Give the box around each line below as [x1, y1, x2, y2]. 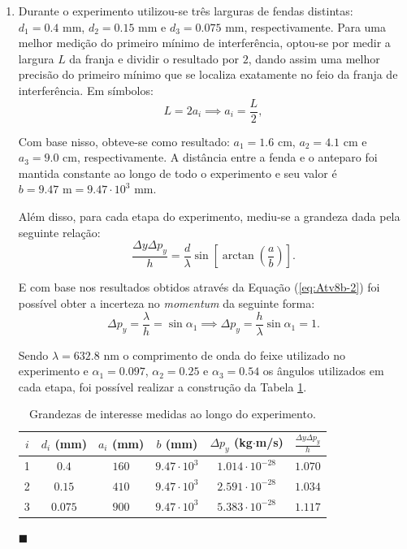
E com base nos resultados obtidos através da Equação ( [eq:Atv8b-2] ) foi [18, 279, 380, 296]
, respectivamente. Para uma [244, 18, 387, 35]
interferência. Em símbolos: [18, 81, 154, 98]
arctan [222, 250, 254, 262]
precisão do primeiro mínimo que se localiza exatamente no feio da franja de [18, 66, 398, 83]
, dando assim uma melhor [248, 50, 380, 67]
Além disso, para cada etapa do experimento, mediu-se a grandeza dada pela [18, 208, 401, 224]
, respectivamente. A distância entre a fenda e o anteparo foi [77, 149, 378, 166]
